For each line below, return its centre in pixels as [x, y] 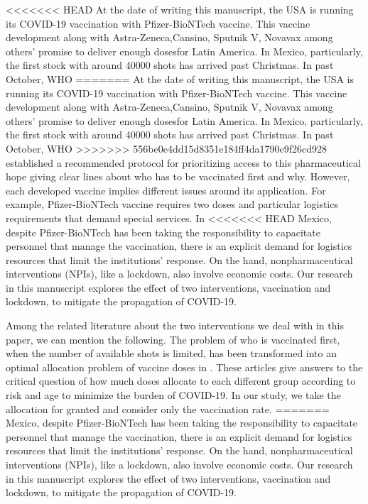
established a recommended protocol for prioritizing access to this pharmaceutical [183, 162]
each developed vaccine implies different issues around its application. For [166, 190]
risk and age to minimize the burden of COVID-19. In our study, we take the [173, 395]
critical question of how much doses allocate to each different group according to [181, 381]
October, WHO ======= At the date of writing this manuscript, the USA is [180, 78]
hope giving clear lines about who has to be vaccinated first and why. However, [178, 176]
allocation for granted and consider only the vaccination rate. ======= [168, 409]
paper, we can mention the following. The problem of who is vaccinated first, [173, 339]
